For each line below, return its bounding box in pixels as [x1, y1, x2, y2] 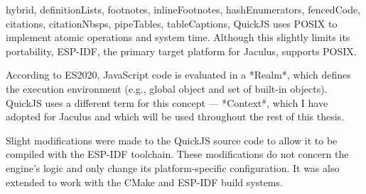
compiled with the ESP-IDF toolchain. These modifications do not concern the [6, 147, 349, 161]
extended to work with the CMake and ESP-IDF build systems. [6, 174, 283, 189]
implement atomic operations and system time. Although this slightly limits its [6, 30, 350, 45]
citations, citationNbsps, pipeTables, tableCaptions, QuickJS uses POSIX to [6, 16, 338, 30]
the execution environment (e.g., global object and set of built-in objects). [6, 81, 328, 96]
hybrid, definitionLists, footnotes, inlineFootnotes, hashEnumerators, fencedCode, [6, 2, 361, 16]
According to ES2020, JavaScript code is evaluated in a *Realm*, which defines [6, 67, 351, 82]
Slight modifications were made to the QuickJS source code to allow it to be [6, 132, 338, 147]
